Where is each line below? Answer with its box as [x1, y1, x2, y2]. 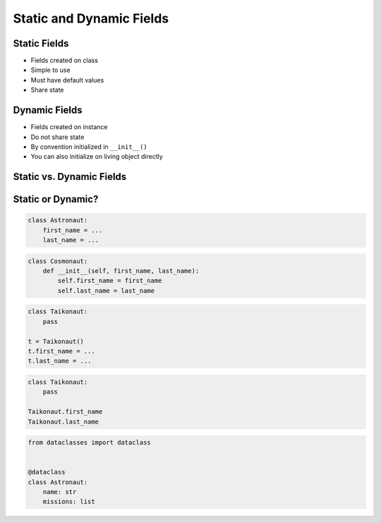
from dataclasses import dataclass [28, 438, 151, 447]
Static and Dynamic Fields [13, 11, 169, 26]
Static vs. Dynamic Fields [13, 171, 127, 183]
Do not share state [30, 133, 85, 141]
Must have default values [30, 76, 104, 84]
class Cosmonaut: [28, 257, 88, 265]
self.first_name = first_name [57, 277, 162, 285]
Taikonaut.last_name [28, 417, 99, 426]
